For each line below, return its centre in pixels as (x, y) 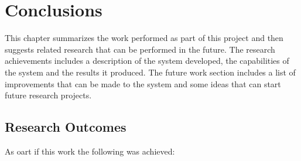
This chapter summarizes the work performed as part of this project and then (144, 38)
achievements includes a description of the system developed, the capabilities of (147, 61)
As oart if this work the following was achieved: (90, 151)
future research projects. (48, 95)
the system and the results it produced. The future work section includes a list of (150, 72)
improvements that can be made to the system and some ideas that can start (143, 83)
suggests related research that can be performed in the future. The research (140, 49)
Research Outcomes (66, 127)
